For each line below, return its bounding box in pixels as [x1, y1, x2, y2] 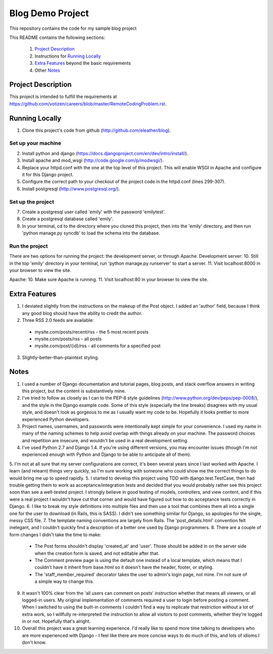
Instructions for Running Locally [34, 53, 101, 59]
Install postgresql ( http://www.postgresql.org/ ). [22, 185, 120, 192]
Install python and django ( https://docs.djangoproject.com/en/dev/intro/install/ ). [22, 150, 189, 156]
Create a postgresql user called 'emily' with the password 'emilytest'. [22, 209, 166, 215]
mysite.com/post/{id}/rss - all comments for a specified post [34, 343, 161, 349]
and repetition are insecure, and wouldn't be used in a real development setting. [22, 437, 189, 443]
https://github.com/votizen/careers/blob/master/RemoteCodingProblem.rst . [9, 101, 167, 107]
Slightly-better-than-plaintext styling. [22, 354, 99, 360]
